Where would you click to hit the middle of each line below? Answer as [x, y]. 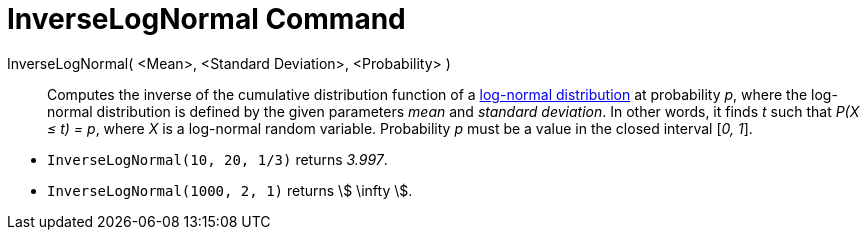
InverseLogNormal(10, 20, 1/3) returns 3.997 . [217, 159]
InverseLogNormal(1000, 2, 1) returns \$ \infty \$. [230, 190]
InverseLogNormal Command [206, 19]
